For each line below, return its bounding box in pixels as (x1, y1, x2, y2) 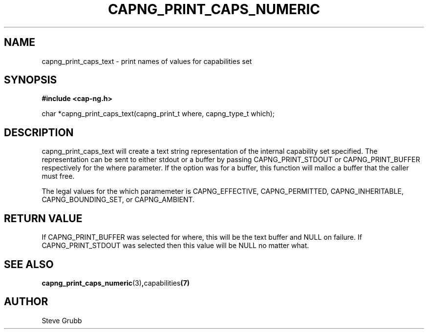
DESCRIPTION (4, 126, 74, 139)
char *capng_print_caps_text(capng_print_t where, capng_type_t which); (42, 109, 275, 118)
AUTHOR (4, 295, 48, 308)
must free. (42, 172, 75, 181)
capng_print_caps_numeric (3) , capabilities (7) (42, 278, 190, 287)
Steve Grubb (42, 316, 82, 325)
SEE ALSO (4, 258, 54, 271)
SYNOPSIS (4, 74, 57, 86)
